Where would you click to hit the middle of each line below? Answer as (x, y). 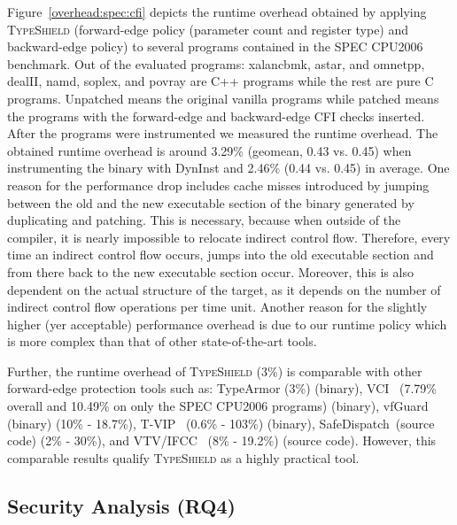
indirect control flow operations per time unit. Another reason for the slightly (217, 307)
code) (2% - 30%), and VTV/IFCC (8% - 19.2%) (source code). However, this (222, 440)
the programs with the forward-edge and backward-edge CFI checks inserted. (216, 116)
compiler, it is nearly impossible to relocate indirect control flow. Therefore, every (229, 237)
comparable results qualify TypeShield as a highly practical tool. (183, 457)
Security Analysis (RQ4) (121, 505)
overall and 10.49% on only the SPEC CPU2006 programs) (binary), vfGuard (218, 406)
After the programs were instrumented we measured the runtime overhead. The (223, 133)
